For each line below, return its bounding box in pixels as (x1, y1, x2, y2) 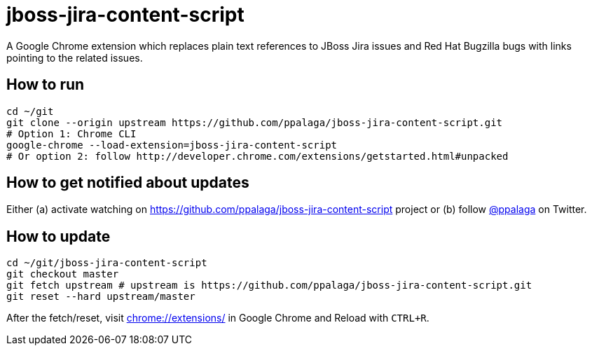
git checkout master (6, 268, 119, 280)
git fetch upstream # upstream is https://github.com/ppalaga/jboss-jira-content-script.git (6, 280, 532, 291)
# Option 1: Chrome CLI (6, 128, 137, 139)
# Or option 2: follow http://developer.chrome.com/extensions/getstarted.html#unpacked (6, 150, 509, 162)
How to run (6, 76, 85, 94)
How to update (6, 227, 111, 245)
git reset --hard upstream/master (6, 291, 195, 303)
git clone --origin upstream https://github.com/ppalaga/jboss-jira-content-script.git (6, 116, 503, 128)
